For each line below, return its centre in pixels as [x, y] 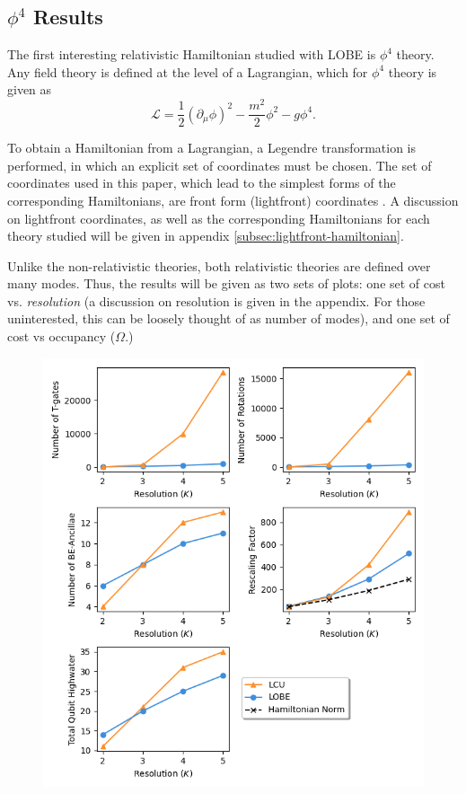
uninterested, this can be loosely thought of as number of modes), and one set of [229, 318]
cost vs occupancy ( [62, 336]
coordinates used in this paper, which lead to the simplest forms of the [202, 183]
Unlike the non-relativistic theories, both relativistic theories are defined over [219, 265]
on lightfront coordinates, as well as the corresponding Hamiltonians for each [219, 218]
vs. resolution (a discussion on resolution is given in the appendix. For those [216, 300]
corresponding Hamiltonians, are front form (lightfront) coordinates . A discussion [233, 200]
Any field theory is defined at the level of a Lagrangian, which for [188, 71]
